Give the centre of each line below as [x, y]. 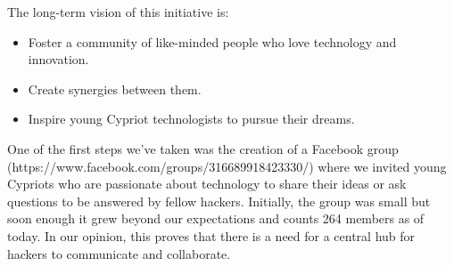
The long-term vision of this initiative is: [118, 12]
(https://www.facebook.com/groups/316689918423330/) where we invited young [227, 166]
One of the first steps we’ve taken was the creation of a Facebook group [203, 148]
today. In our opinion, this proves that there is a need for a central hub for [211, 235]
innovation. [58, 59]
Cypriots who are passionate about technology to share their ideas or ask [207, 184]
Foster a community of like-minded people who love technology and [212, 41]
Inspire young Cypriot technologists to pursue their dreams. [191, 119]
